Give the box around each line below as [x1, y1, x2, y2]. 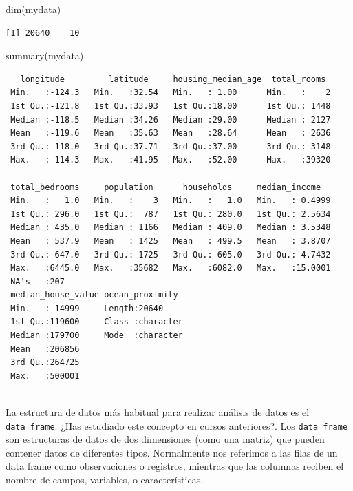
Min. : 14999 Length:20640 [10, 303, 164, 313]
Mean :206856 [10, 344, 80, 354]
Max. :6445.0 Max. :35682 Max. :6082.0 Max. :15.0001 [10, 263, 331, 273]
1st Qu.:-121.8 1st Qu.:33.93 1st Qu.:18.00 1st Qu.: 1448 [10, 101, 331, 111]
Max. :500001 [10, 370, 80, 381]
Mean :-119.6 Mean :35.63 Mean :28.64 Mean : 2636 [10, 128, 331, 138]
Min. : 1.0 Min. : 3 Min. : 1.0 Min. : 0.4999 [10, 196, 331, 206]
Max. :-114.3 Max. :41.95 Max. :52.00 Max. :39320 [10, 155, 331, 165]
